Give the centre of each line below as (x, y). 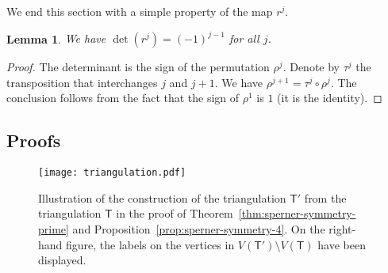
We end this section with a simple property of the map (140, 11)
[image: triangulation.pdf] (112, 173)
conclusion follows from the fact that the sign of (123, 98)
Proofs (34, 140)
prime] (54, 228)
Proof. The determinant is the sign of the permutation (138, 67)
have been (342, 244)
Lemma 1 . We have (56, 38)
